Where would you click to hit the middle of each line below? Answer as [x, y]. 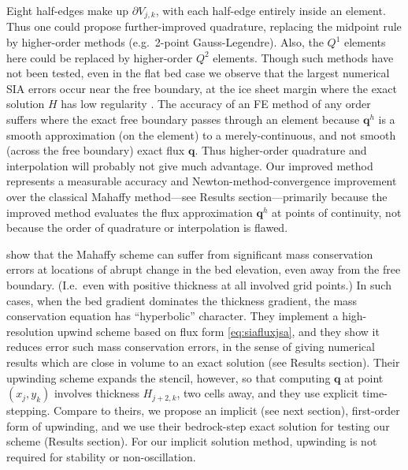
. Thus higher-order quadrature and [281, 150]
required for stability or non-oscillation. [101, 456]
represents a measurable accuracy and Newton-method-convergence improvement [202, 181]
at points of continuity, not [337, 212]
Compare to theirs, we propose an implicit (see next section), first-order [226, 410]
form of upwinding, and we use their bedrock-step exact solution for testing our [198, 425]
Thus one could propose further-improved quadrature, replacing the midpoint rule [204, 26]
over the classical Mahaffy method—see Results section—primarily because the [197, 196]
